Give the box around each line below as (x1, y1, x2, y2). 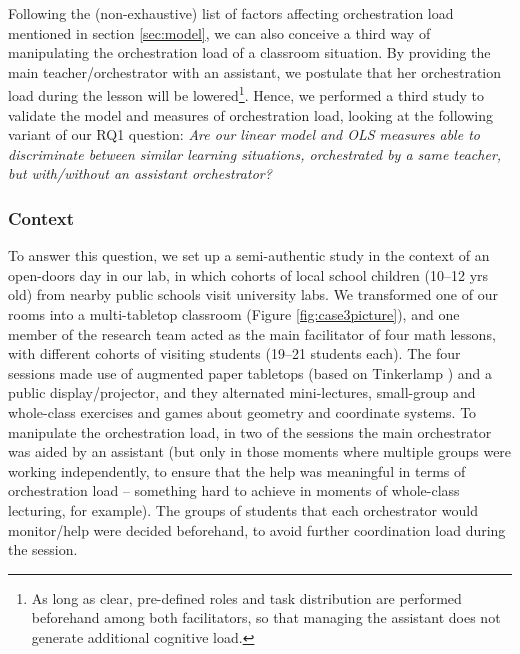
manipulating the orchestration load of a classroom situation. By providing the (8, 42, 491, 63)
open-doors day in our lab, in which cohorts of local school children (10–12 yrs (8, 264, 489, 285)
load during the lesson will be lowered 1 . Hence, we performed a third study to (8, 82, 485, 106)
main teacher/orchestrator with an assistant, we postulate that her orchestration (8, 61, 502, 82)
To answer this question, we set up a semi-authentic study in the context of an (8, 245, 490, 266)
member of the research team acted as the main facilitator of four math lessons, (8, 323, 496, 344)
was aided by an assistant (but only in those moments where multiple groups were (8, 441, 512, 462)
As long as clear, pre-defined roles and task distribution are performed (31, 587, 462, 608)
